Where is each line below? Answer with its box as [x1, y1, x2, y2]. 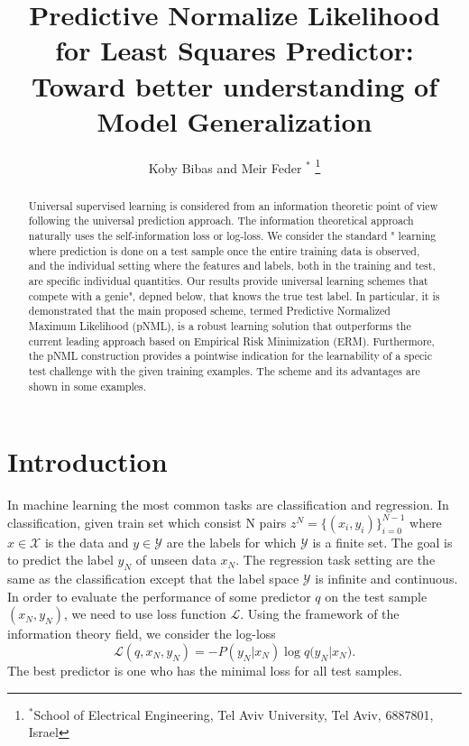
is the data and [44, 532, 129, 551]
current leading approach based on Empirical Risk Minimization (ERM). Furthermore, [28, 333, 435, 348]
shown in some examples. [28, 378, 147, 393]
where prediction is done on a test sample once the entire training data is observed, [28, 243, 420, 258]
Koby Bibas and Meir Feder [148, 158, 302, 177]
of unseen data [135, 550, 216, 569]
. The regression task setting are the [235, 550, 436, 569]
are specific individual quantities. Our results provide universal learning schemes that [28, 273, 428, 289]
